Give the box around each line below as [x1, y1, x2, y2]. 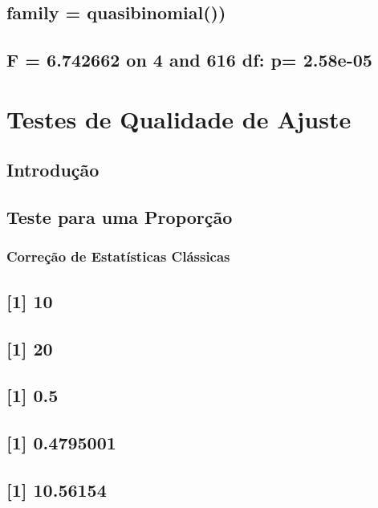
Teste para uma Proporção [6, 205, 233, 230]
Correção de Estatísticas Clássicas [6, 246, 230, 266]
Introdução [6, 157, 100, 182]
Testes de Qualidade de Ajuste [6, 102, 352, 135]
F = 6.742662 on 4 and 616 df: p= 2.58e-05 [6, 47, 372, 72]
